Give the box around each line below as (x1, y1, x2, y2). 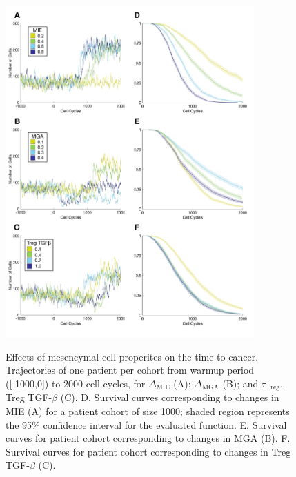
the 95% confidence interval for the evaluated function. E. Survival (6, 417, 287, 432)
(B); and (222, 376, 259, 390)
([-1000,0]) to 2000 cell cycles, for (6, 376, 146, 390)
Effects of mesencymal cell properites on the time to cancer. (6, 349, 259, 363)
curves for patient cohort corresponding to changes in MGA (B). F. (6, 431, 290, 445)
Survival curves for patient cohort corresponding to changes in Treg (6, 444, 291, 458)
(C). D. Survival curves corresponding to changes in (60, 390, 279, 405)
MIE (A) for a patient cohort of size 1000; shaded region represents (6, 403, 290, 418)
